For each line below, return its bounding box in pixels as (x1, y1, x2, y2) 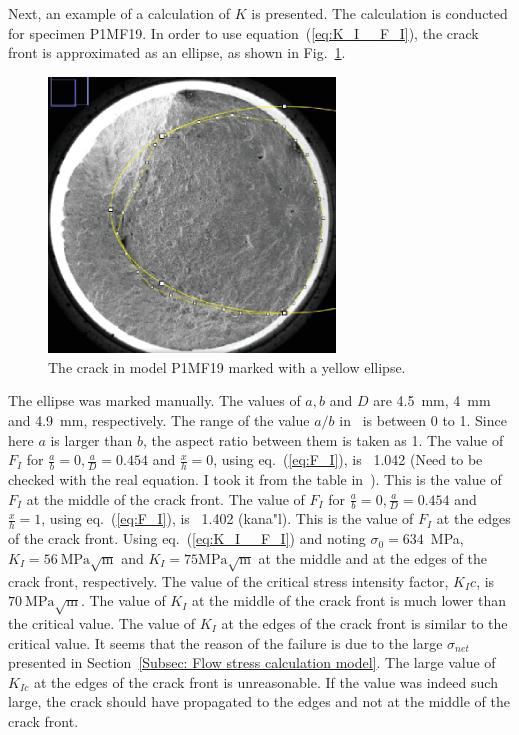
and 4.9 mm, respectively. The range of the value (8, 410, 310, 431)
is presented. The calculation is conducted (251, 3, 508, 23)
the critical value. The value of (8, 613, 196, 634)
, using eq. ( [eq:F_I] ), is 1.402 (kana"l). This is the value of (41, 508, 414, 529)
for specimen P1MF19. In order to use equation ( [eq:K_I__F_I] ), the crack (8, 22, 479, 43)
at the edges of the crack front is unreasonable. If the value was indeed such (33, 671, 498, 692)
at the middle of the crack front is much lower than (192, 590, 507, 611)
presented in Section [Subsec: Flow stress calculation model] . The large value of (8, 652, 496, 673)
